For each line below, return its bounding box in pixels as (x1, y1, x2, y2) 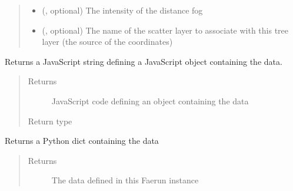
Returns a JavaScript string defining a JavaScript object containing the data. (5, 55, 282, 67)
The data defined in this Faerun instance (51, 174, 199, 186)
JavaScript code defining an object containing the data (51, 94, 249, 107)
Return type (28, 114, 72, 127)
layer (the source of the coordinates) (42, 35, 173, 48)
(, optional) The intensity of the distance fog (42, 4, 203, 16)
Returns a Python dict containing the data (5, 134, 159, 147)
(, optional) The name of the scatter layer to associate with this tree (42, 24, 289, 36)
